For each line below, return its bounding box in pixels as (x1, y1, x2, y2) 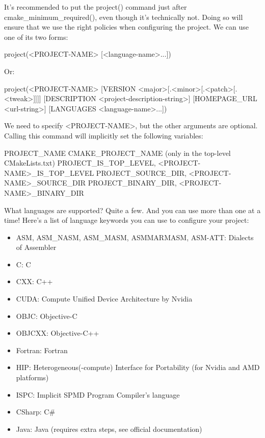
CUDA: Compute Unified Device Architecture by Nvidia (16, 293, 193, 304)
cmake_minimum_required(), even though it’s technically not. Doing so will (4, 11, 243, 22)
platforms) (16, 372, 49, 383)
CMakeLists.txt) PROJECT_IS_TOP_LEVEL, (4, 157, 156, 168)
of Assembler (16, 242, 57, 252)
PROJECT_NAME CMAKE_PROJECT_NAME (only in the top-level (4, 147, 231, 158)
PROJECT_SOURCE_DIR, (96, 167, 187, 178)
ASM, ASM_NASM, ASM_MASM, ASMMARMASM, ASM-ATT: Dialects (16, 232, 254, 242)
